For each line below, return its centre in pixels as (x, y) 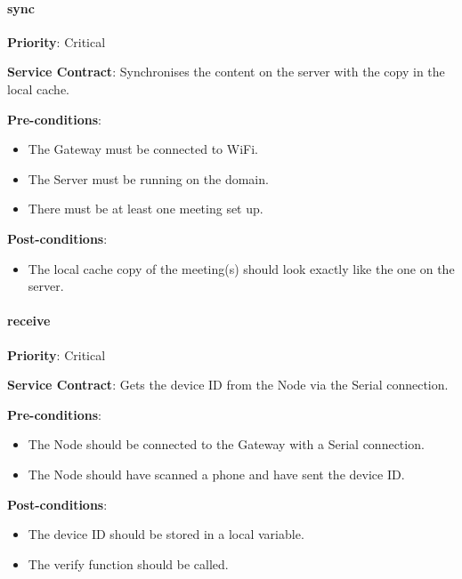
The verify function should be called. (128, 563)
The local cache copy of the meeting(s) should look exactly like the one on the (241, 268)
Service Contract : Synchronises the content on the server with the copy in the (226, 72)
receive (29, 321)
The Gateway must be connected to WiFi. (143, 149)
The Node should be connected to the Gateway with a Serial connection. (226, 444)
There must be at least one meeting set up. (146, 209)
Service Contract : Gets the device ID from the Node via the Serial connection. (228, 385)
